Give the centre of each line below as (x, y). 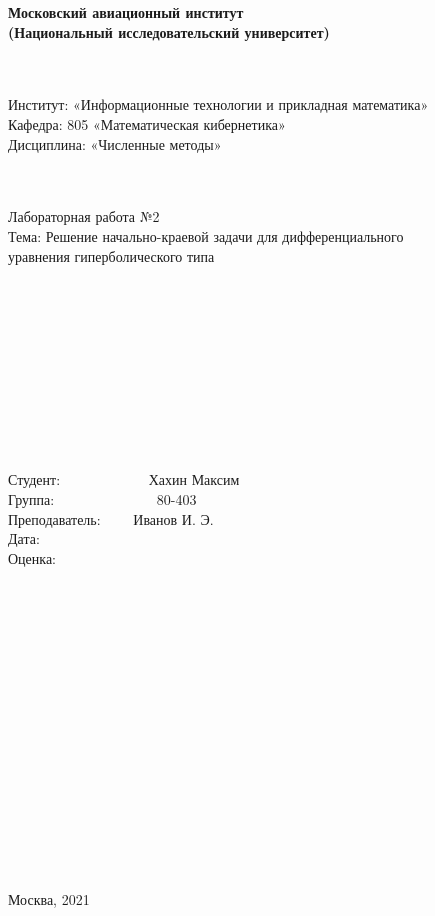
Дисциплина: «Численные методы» (115, 143)
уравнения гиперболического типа (111, 255)
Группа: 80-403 (102, 499)
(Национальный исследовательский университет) (169, 31)
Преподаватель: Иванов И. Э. (111, 518)
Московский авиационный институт (126, 12)
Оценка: (32, 557)
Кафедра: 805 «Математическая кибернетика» (147, 123)
